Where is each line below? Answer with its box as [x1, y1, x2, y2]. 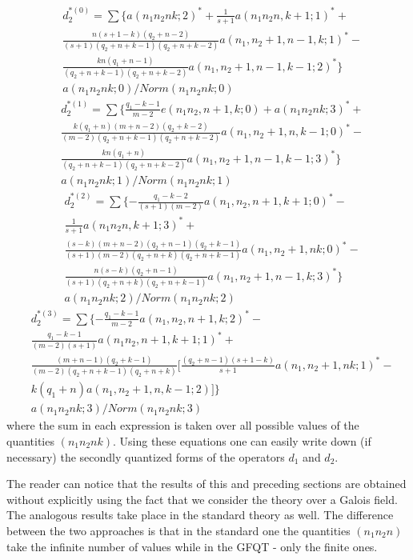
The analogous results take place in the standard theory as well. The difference [6, 506, 394, 523]
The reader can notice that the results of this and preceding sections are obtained [6, 475, 407, 492]
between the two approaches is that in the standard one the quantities [6, 522, 351, 538]
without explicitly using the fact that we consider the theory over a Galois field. [6, 490, 398, 507]
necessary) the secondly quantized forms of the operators [6, 448, 285, 465]
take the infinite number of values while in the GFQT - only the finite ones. [6, 538, 378, 554]
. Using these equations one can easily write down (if [113, 432, 371, 449]
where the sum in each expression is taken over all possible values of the [6, 417, 359, 434]
